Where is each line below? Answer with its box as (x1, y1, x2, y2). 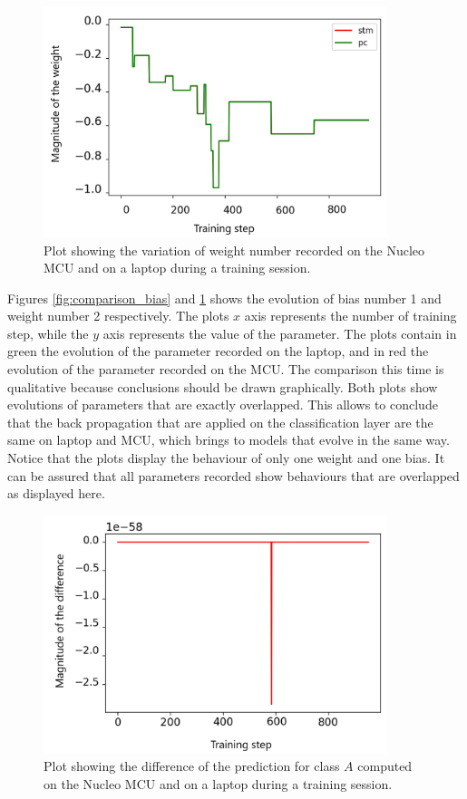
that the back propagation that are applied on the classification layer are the (7, 412, 433, 431)
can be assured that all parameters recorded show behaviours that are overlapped (7, 466, 460, 485)
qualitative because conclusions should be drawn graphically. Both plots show (7, 377, 438, 396)
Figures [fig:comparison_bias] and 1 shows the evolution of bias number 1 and (7, 288, 442, 307)
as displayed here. (7, 484, 105, 503)
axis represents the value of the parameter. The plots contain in (102, 323, 457, 342)
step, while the (7, 323, 89, 342)
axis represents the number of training (244, 306, 457, 325)
